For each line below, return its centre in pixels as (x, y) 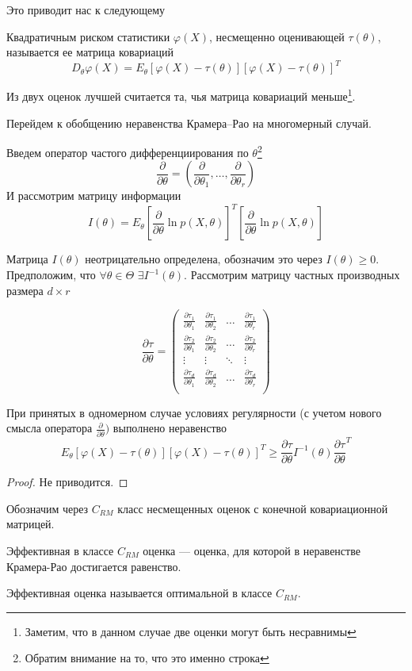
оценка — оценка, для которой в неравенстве (252, 551)
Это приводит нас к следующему (86, 10)
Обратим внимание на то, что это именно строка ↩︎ (147, 658)
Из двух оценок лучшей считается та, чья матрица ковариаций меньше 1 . (181, 95)
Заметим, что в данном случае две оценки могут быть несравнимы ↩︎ (191, 631)
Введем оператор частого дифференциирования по (128, 152)
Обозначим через (48, 508)
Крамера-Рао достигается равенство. (94, 566)
